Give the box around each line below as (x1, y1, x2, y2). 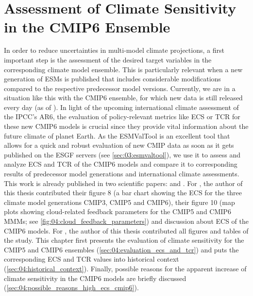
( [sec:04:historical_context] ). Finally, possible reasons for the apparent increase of (4, 263, 247, 273)
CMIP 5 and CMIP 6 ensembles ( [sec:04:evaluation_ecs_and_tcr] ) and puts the (4, 244, 239, 254)
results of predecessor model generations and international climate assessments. (4, 169, 239, 179)
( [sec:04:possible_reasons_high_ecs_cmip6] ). (4, 282, 139, 293)
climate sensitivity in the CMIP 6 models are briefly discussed (4, 273, 186, 283)
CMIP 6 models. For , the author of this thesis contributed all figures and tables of (4, 225, 249, 235)
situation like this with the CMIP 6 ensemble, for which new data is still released (4, 93, 243, 103)
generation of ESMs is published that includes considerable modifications (4, 74, 221, 84)
